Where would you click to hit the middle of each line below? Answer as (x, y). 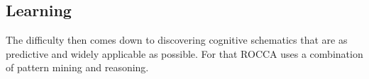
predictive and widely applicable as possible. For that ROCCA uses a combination (184, 53)
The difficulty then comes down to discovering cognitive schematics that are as (177, 40)
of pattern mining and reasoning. (77, 67)
